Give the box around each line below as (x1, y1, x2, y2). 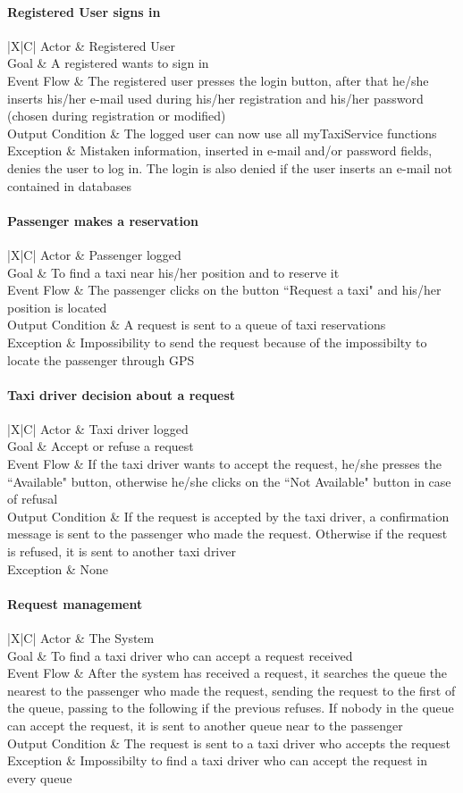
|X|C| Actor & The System (7, 629, 155, 647)
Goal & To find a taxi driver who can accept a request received (7, 646, 353, 664)
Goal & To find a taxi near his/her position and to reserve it (7, 263, 340, 281)
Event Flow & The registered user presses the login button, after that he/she (7, 71, 429, 89)
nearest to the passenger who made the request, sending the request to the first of (7, 680, 456, 699)
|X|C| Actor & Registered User (7, 36, 175, 54)
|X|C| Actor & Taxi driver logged (7, 419, 189, 438)
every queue (7, 768, 72, 787)
